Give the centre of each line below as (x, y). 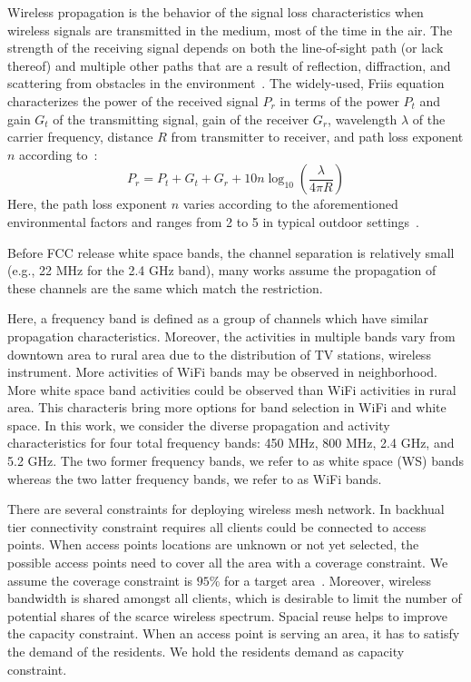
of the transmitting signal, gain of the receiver (181, 119)
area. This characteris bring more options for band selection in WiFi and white (227, 407)
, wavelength (363, 119)
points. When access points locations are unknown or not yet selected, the (213, 544)
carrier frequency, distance (80, 137)
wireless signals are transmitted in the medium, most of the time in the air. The (230, 30)
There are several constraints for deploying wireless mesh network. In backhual (226, 509)
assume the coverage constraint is (100, 580)
